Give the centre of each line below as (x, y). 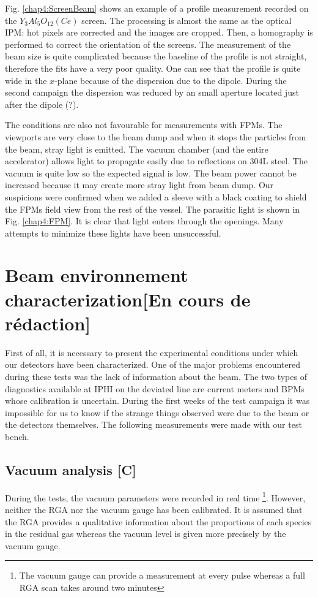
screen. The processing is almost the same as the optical (187, 20)
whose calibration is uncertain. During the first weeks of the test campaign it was (157, 401)
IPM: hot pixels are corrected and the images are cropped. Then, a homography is (159, 32)
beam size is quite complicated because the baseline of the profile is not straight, (156, 56)
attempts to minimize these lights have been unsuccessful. (113, 233)
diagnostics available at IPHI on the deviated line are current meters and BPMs (155, 388)
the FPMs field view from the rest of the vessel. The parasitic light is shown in (153, 209)
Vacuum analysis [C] (71, 469)
